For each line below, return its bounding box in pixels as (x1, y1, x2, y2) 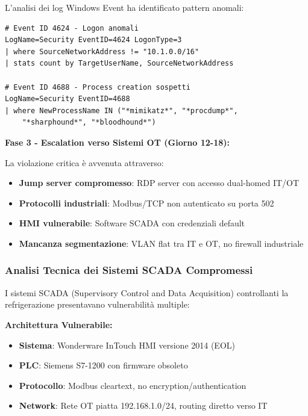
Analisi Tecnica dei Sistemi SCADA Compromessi (5, 262, 253, 278)
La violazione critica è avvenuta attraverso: (5, 156, 164, 169)
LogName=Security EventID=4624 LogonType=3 (5, 36, 182, 45)
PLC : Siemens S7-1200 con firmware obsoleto (19, 359, 188, 371)
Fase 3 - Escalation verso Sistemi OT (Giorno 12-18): (5, 135, 230, 148)
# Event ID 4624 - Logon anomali (5, 23, 139, 33)
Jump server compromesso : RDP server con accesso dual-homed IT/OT (19, 176, 300, 189)
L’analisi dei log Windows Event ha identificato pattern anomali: (5, 1, 244, 13)
